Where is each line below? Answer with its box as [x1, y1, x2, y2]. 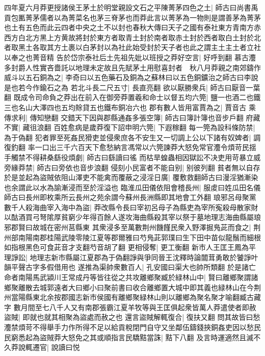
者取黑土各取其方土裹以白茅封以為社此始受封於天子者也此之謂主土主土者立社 [4, 42, 261, 53]
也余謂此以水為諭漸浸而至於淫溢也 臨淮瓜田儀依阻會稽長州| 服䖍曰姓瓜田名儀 [4, 182, 261, 192]
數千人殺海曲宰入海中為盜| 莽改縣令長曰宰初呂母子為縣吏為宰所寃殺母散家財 [4, 201, 258, 212]
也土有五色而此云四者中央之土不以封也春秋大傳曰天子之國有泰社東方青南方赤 [4, 22, 261, 33]
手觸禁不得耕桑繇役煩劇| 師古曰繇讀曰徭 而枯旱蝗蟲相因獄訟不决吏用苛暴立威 [4, 151, 261, 162]
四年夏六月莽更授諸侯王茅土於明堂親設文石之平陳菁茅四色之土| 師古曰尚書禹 [4, 2, 258, 12]
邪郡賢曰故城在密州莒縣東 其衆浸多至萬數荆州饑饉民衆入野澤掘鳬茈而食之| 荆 [4, 222, 261, 233]
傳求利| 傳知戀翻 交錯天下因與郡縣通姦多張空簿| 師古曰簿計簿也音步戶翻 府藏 [4, 112, 260, 122]
